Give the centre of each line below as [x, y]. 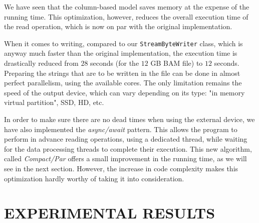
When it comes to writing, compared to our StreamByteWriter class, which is [123, 43]
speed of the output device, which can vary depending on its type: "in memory [124, 92]
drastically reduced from [41, 63]
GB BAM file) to [177, 63]
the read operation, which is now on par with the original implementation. [118, 26]
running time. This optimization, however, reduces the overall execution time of [126, 16]
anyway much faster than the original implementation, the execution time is [121, 53]
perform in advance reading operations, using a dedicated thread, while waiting [126, 139]
